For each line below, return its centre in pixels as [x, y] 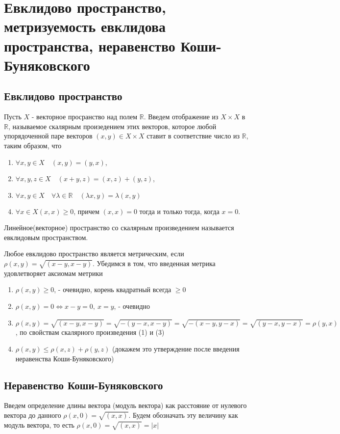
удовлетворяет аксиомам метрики [53, 273]
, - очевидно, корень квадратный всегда [113, 289]
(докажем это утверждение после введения [176, 348]
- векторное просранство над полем [85, 117]
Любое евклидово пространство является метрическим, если [94, 254]
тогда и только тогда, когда [179, 211]
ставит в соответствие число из [193, 136]
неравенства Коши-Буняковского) [65, 358]
